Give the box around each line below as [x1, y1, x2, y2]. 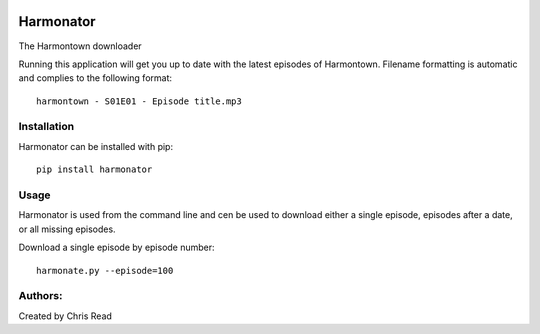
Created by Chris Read [18, 310, 112, 322]
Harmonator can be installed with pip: [18, 140, 174, 152]
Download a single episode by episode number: [18, 241, 215, 254]
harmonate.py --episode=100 [36, 265, 174, 276]
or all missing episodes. [18, 223, 116, 235]
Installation [18, 120, 75, 134]
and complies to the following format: [18, 72, 172, 84]
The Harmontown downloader [18, 40, 142, 52]
